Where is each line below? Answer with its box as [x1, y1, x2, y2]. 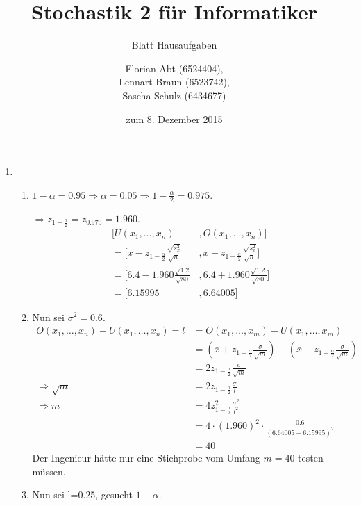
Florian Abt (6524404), [125, 60, 224, 75]
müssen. [32, 464, 66, 478]
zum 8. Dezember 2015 [126, 111, 223, 126]
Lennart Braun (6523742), [119, 74, 230, 89]
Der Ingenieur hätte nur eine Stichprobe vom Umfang [32, 450, 260, 464]
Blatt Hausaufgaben [131, 38, 217, 52]
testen [298, 450, 324, 464]
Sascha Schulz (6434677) [122, 88, 226, 102]
